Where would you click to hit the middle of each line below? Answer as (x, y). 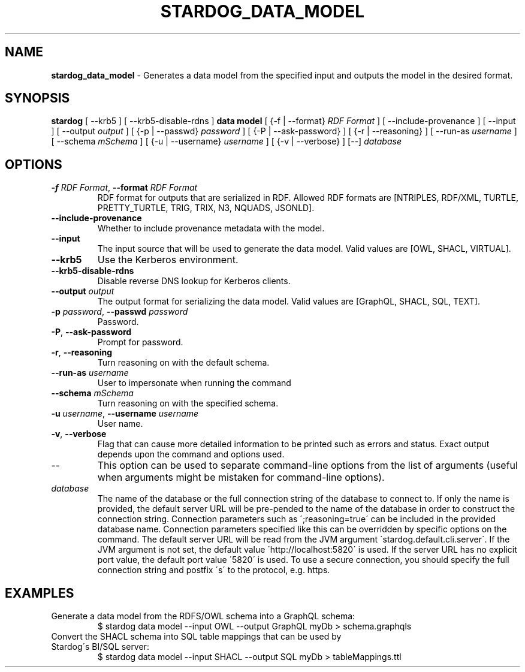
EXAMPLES (40, 593)
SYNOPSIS (37, 98)
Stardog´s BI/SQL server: (100, 647)
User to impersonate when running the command (194, 383)
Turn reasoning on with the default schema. (183, 363)
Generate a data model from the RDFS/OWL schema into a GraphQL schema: (203, 616)
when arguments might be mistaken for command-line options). (241, 477)
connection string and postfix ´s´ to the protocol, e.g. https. (214, 570)
